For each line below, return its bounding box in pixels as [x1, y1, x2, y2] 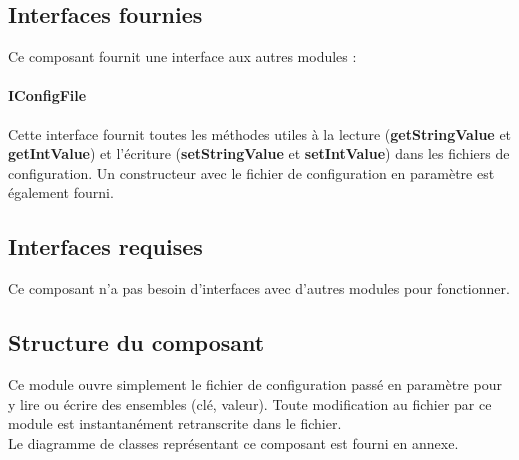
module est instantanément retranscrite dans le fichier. [8, 413, 342, 434]
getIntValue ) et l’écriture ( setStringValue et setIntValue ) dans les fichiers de [8, 143, 510, 164]
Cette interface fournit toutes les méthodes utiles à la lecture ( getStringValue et [8, 123, 512, 144]
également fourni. [8, 182, 114, 203]
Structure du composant [8, 327, 265, 358]
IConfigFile [8, 85, 87, 106]
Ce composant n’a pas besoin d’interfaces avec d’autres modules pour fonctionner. [8, 278, 510, 299]
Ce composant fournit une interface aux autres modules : [8, 46, 357, 67]
